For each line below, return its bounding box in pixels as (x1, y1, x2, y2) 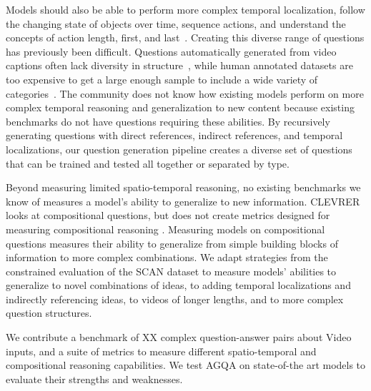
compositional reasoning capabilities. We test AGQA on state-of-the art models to (6, 357, 366, 372)
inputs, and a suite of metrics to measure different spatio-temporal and (6, 343, 317, 358)
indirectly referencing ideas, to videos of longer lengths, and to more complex (6, 291, 344, 306)
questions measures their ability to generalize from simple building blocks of (6, 235, 338, 250)
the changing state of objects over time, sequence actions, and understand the (6, 16, 346, 31)
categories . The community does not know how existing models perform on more (6, 86, 364, 101)
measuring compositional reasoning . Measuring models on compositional (6, 221, 325, 236)
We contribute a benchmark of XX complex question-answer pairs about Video (6, 330, 352, 345)
